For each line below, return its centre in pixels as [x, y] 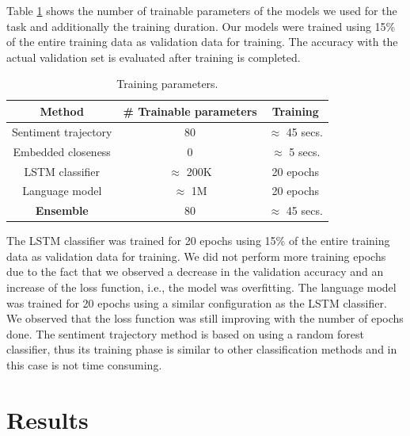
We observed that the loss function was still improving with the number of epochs [205, 318]
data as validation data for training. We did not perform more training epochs [196, 256]
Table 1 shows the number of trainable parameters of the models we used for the [202, 10]
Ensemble [62, 210]
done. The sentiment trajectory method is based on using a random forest [186, 333]
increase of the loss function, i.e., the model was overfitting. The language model [201, 287]
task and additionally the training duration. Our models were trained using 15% [201, 26]
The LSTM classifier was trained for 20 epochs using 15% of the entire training [198, 241]
